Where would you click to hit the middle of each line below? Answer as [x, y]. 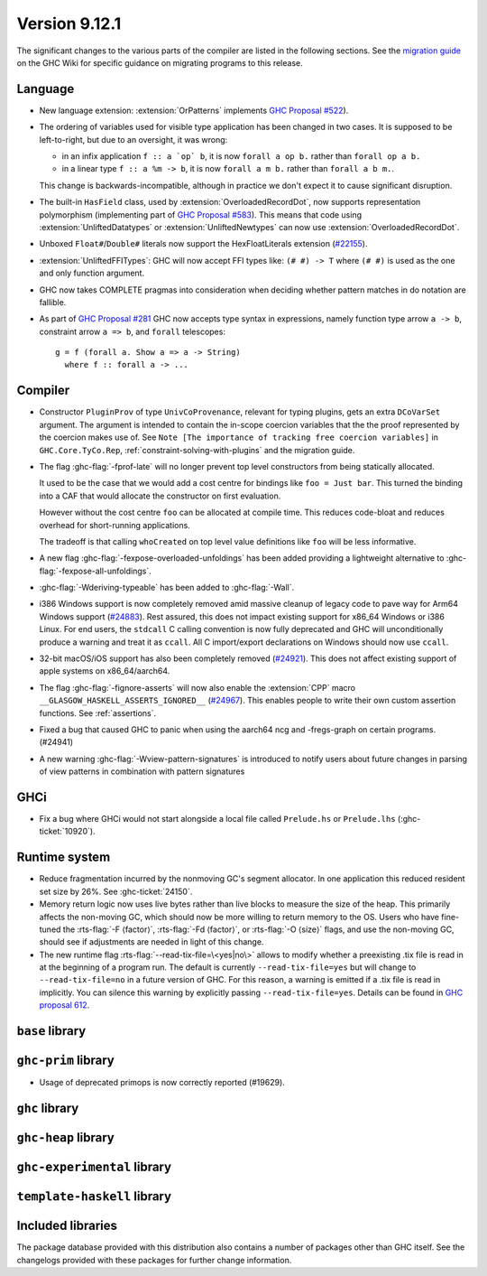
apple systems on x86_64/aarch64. [105, 671]
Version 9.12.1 [69, 23]
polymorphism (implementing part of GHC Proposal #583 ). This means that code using [201, 214]
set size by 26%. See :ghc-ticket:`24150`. [116, 891]
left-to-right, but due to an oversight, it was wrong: [133, 139]
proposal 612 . [64, 1005]
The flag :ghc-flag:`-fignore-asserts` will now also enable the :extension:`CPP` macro [198, 687]
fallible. [53, 302]
